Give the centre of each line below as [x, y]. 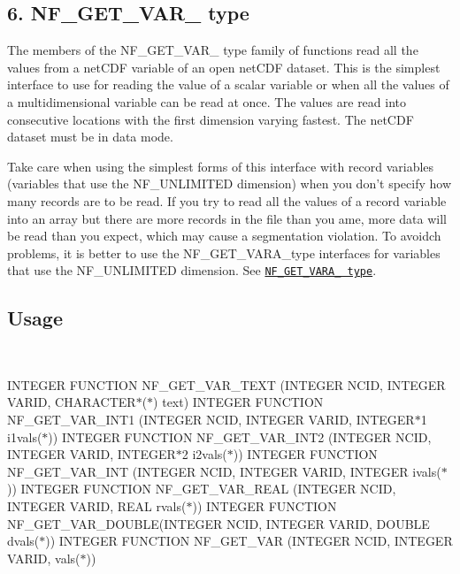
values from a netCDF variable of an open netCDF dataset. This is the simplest [224, 67]
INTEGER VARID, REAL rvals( [97, 505]
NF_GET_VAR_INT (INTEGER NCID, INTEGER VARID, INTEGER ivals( [224, 471]
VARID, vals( [44, 558]
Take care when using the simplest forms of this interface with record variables [221, 166]
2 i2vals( [204, 454]
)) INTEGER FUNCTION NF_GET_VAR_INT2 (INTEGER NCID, [240, 436]
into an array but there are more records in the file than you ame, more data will [227, 218]
